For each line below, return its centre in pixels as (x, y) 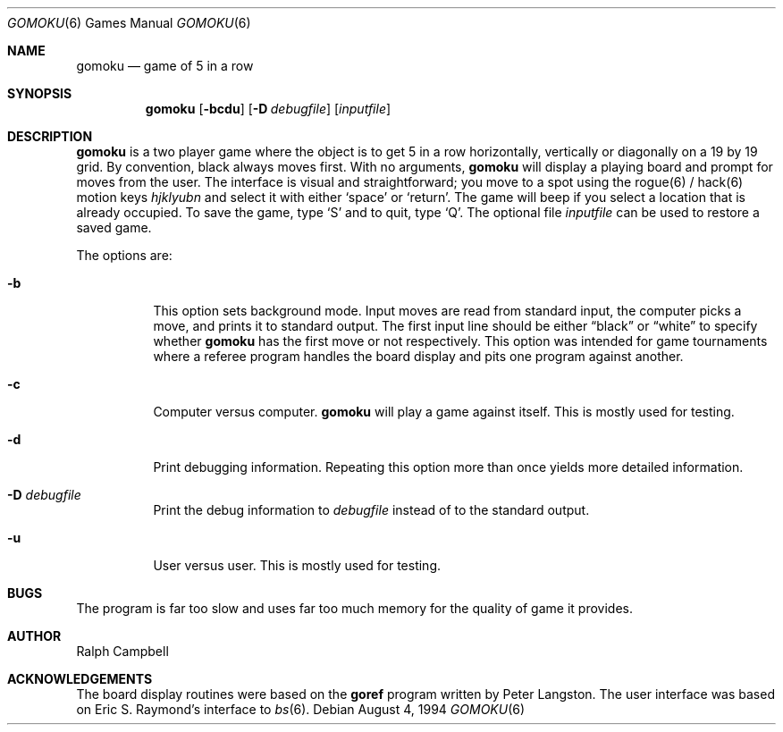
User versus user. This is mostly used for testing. (297, 565)
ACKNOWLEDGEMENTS (80, 679)
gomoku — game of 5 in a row (165, 66)
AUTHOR (34, 636)
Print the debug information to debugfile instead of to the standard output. (371, 510)
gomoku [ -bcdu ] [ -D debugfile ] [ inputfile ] (268, 109)
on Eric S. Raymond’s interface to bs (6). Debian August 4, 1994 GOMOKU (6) (301, 709)
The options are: (124, 255)
